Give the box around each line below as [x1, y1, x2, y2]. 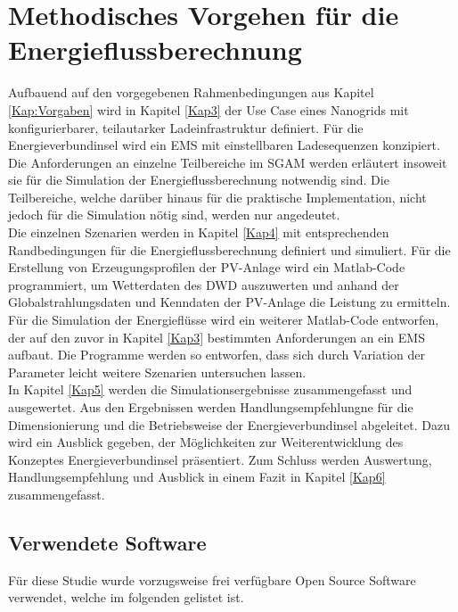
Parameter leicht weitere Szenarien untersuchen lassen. [8, 362, 307, 381]
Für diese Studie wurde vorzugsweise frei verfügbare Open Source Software [8, 570, 416, 589]
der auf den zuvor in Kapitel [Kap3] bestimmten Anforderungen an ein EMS [8, 327, 425, 346]
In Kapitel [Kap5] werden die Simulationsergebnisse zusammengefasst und [8, 380, 413, 399]
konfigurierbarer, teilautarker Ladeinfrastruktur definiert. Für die [8, 118, 364, 136]
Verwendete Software [8, 528, 207, 556]
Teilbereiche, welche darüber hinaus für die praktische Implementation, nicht [8, 187, 427, 206]
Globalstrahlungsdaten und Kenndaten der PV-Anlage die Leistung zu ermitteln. [8, 293, 451, 311]
